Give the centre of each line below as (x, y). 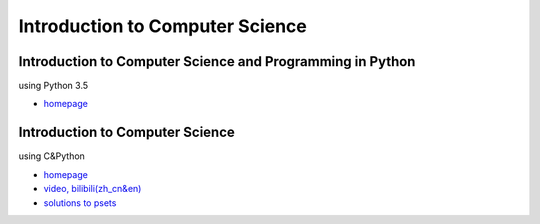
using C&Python (51, 156)
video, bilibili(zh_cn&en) (92, 189)
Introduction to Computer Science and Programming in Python (217, 61)
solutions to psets (80, 202)
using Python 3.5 (53, 86)
